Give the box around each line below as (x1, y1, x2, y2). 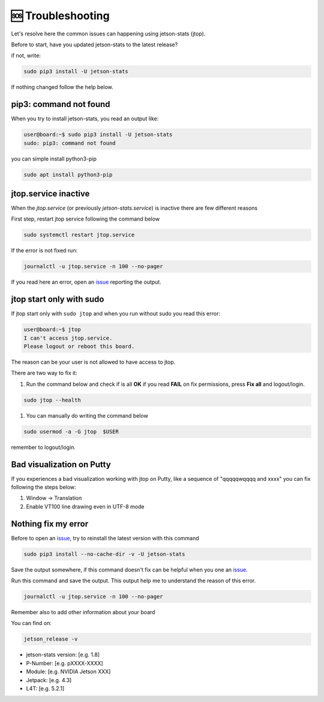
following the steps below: (11, 484, 76, 491)
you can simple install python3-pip (11, 155, 97, 162)
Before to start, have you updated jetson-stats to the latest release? (11, 41, 178, 48)
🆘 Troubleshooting (11, 9, 110, 22)
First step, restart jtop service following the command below (11, 215, 160, 222)
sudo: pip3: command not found (23, 139, 116, 147)
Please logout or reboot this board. (23, 343, 135, 350)
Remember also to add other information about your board (11, 609, 155, 616)
